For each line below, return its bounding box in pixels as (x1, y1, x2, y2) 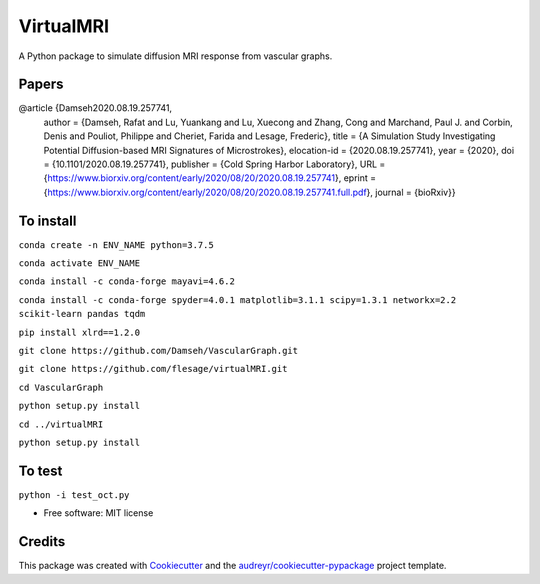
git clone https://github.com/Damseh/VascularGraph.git (18, 345, 299, 357)
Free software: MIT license (43, 507, 154, 519)
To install (18, 212, 77, 229)
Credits (18, 533, 66, 550)
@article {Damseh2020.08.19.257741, (18, 102, 173, 114)
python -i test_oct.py (18, 489, 130, 500)
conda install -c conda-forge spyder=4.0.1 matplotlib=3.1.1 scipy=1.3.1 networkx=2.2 (18, 294, 457, 305)
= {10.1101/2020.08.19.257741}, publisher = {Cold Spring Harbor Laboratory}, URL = (43, 158, 386, 170)
